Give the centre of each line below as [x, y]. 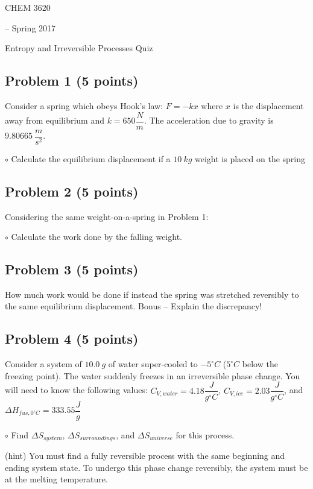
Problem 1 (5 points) [72, 80]
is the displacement [268, 105]
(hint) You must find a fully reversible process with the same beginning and [145, 456]
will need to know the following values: [76, 390]
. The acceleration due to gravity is [209, 120]
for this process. [205, 434]
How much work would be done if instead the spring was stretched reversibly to [152, 294]
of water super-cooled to [153, 364]
